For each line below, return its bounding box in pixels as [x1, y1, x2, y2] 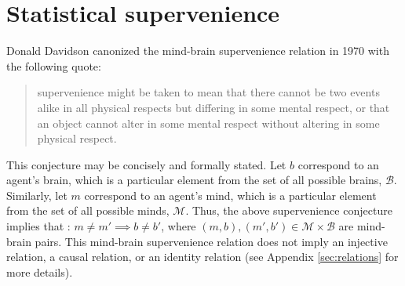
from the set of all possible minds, [6, 202, 170, 219]
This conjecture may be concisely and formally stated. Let [6, 156, 286, 172]
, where [161, 218, 196, 234]
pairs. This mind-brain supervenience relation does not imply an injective [35, 233, 388, 249]
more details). [6, 263, 73, 280]
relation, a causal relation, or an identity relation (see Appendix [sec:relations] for [6, 248, 399, 265]
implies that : [6, 218, 71, 234]
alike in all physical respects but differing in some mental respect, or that [37, 99, 390, 115]
